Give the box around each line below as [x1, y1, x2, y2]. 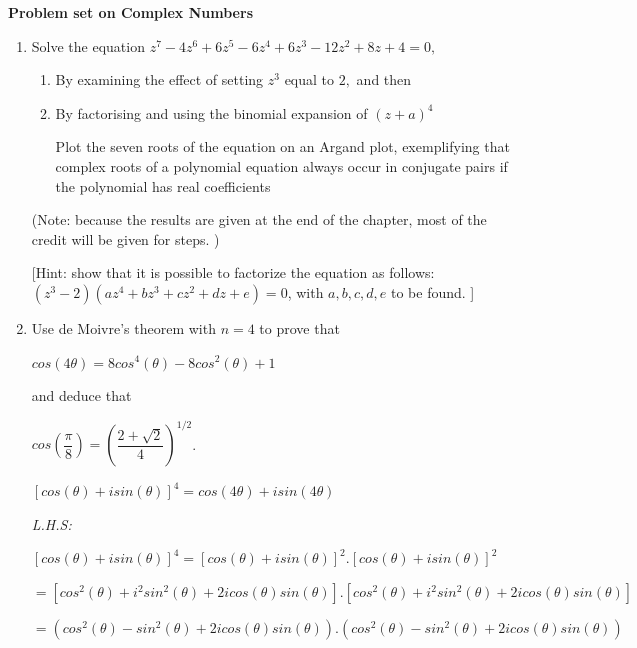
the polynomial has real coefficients [55, 175, 271, 196]
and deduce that [31, 385, 132, 406]
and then [356, 69, 412, 90]
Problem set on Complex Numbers [8, 2, 253, 22]
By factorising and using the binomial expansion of [55, 102, 368, 123]
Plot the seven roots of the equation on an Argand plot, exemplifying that [55, 136, 510, 157]
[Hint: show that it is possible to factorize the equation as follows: [31, 262, 435, 283]
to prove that [259, 317, 340, 338]
